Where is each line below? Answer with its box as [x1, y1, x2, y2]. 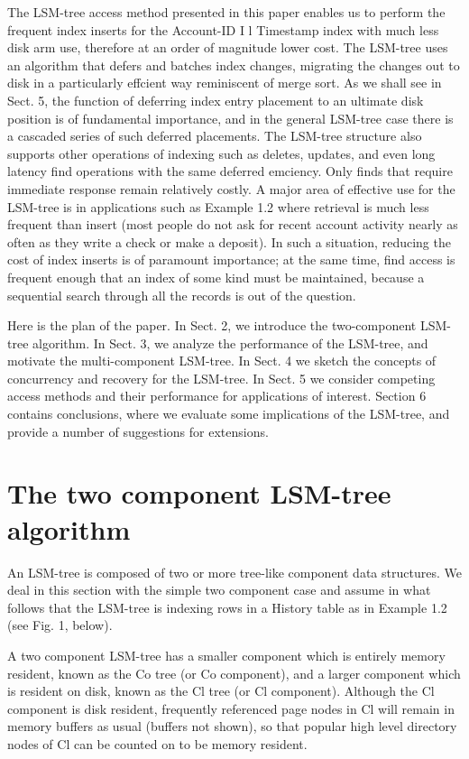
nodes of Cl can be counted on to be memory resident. [7, 734, 308, 753]
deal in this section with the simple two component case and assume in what [7, 580, 431, 599]
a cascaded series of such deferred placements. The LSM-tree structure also [7, 126, 422, 145]
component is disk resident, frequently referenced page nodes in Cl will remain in [7, 699, 455, 717]
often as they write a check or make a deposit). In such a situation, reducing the [7, 232, 451, 251]
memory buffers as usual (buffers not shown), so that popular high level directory [7, 717, 457, 736]
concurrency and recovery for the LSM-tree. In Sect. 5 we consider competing [7, 368, 436, 387]
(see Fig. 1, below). [7, 616, 113, 634]
